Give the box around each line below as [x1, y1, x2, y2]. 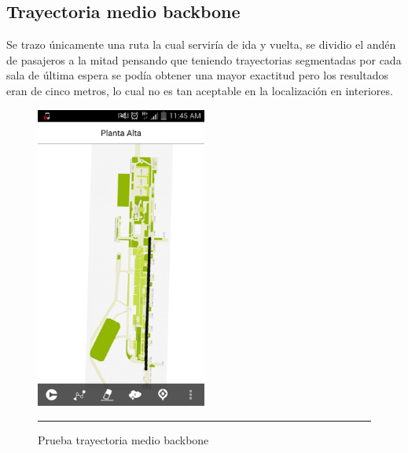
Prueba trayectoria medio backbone [38, 432, 209, 448]
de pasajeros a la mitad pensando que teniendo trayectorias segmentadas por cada [6, 51, 402, 68]
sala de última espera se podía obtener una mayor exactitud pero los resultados [6, 67, 388, 83]
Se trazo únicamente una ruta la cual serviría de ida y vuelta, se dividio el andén [6, 36, 396, 53]
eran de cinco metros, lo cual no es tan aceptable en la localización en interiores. [6, 82, 393, 98]
